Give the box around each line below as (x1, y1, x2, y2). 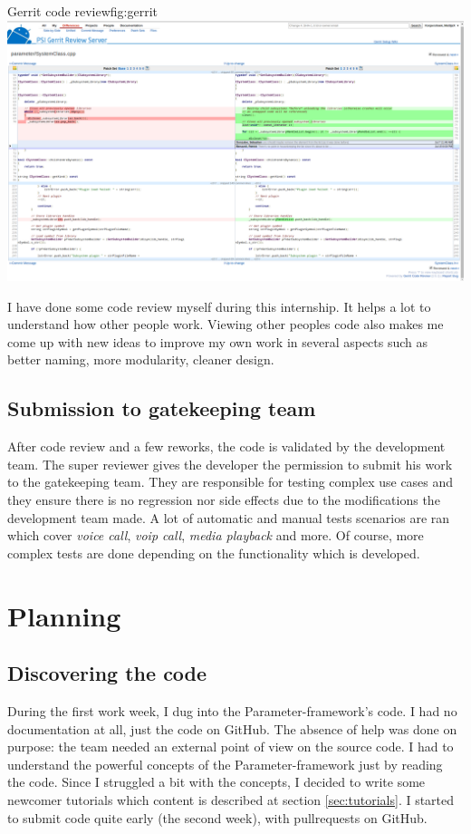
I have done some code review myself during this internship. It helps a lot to (7, 296, 431, 315)
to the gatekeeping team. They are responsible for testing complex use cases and (7, 472, 454, 491)
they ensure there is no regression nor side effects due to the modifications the (7, 490, 440, 509)
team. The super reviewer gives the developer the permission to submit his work (7, 454, 453, 473)
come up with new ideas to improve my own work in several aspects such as (7, 332, 428, 351)
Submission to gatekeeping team (7, 394, 316, 422)
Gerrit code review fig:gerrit (7, 2, 158, 20)
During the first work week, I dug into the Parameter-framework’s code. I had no (7, 701, 457, 720)
